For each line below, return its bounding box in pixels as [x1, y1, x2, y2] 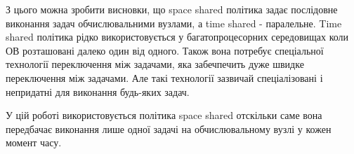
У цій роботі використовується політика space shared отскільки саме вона [6, 108, 322, 122]
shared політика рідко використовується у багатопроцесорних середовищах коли [6, 29, 349, 44]
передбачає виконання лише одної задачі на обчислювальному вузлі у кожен [6, 121, 332, 136]
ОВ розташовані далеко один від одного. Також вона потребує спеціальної [6, 43, 324, 57]
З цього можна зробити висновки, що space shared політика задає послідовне [6, 2, 338, 16]
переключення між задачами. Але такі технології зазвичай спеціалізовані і [6, 70, 323, 85]
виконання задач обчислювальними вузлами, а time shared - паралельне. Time [6, 15, 342, 30]
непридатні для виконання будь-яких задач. [6, 84, 190, 99]
